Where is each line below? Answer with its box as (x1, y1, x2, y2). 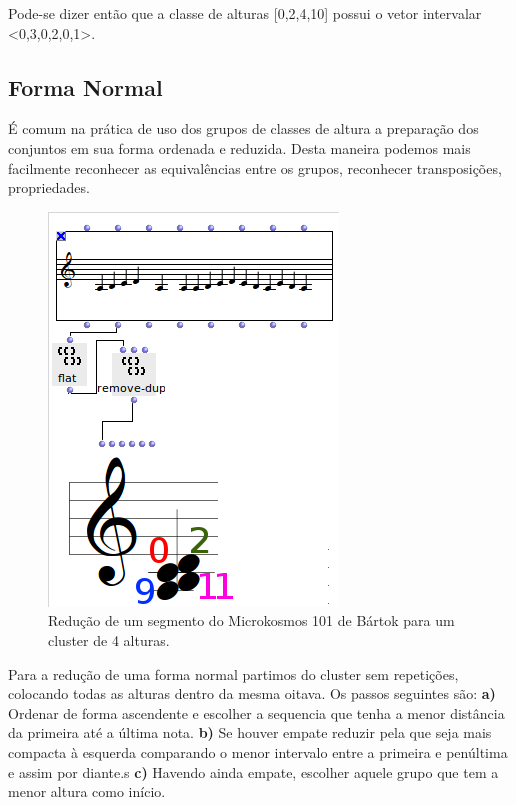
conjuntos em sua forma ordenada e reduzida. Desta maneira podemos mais (8, 137, 471, 158)
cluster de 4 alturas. (48, 629, 170, 650)
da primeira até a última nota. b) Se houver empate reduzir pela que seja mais (8, 722, 492, 743)
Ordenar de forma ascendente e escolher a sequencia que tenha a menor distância (8, 702, 505, 723)
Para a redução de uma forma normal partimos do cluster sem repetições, (8, 663, 459, 684)
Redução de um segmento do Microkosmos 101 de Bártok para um (48, 610, 455, 631)
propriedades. (8, 177, 90, 198)
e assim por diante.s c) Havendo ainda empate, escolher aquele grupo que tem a (8, 761, 499, 782)
